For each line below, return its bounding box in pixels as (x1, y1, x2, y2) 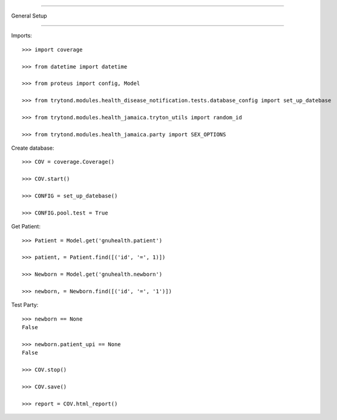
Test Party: (11, 301, 39, 308)
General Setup (11, 12, 48, 19)
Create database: (11, 144, 54, 152)
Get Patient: (11, 223, 41, 230)
